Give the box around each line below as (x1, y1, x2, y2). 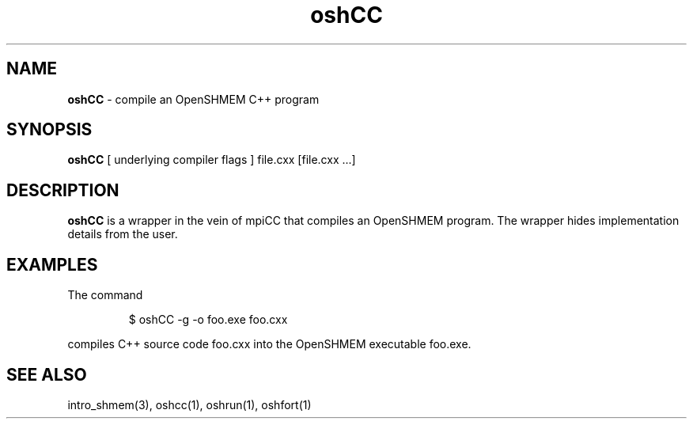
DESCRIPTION (6, 180, 119, 200)
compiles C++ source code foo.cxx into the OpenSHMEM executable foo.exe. (67, 337, 471, 351)
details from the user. (67, 227, 178, 241)
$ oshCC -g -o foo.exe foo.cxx (128, 313, 288, 327)
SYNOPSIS (6, 120, 93, 140)
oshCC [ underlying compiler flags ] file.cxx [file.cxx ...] (67, 153, 356, 167)
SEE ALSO (6, 364, 87, 385)
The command (67, 288, 143, 302)
